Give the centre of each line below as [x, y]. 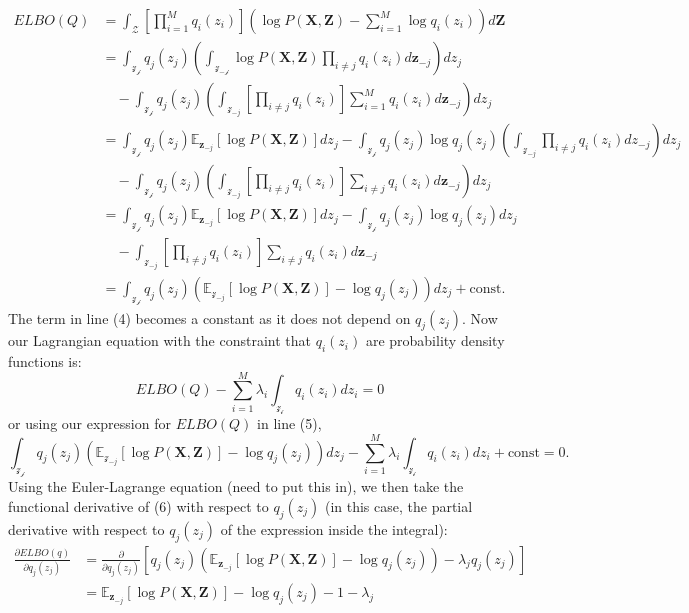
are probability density [435, 340]
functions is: [45, 361]
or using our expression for [89, 423]
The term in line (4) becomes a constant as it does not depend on [209, 317]
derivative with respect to [86, 528]
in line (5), [289, 423]
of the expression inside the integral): [334, 528]
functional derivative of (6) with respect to [138, 505]
